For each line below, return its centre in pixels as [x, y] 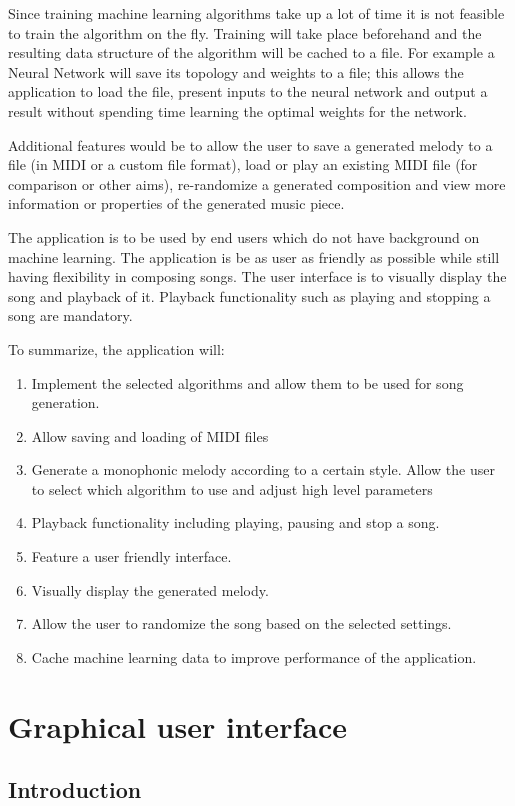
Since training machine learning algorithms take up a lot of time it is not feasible [256, 13]
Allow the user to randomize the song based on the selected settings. [241, 623]
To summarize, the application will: [116, 348]
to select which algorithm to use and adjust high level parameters [232, 488]
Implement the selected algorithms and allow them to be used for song [247, 382]
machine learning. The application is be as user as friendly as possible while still [254, 256]
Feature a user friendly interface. [131, 556]
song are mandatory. [70, 315]
